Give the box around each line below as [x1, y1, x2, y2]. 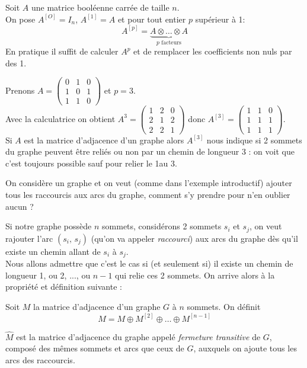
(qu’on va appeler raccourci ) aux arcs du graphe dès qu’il [91, 232, 298, 244]
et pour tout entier [117, 12, 186, 25]
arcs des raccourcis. [5, 354, 75, 366]
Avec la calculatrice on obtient [5, 112, 116, 124]
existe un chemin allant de [5, 245, 101, 257]
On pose [5, 12, 36, 25]
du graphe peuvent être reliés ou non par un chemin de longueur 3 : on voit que [5, 145, 295, 158]
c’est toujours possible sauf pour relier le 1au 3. [5, 156, 177, 169]
